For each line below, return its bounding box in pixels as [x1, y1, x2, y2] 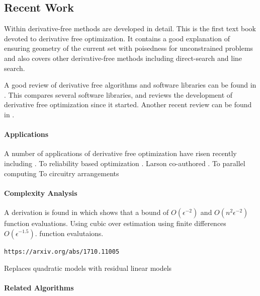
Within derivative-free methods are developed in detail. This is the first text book [4, 23, 256, 34]
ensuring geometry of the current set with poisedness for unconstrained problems [4, 43, 253, 53]
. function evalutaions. [35, 228, 104, 238]
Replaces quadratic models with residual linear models [4, 263, 172, 273]
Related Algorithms [4, 282, 74, 293]
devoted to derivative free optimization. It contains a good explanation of [4, 33, 230, 43]
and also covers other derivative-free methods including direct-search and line [4, 52, 242, 63]
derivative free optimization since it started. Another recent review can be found [4, 99, 252, 110]
